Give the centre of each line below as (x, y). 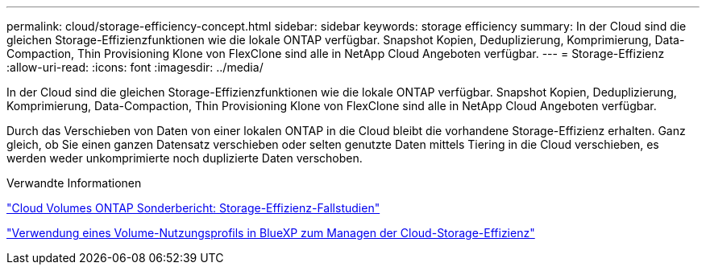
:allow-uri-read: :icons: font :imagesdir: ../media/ (135, 67)
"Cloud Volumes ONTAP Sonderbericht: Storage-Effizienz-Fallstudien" (193, 208)
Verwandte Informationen (74, 183)
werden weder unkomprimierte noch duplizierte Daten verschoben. (185, 158)
